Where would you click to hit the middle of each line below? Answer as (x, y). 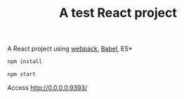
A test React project (118, 13)
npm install (25, 62)
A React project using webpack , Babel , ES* (70, 49)
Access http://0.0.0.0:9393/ (47, 87)
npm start (22, 74)
